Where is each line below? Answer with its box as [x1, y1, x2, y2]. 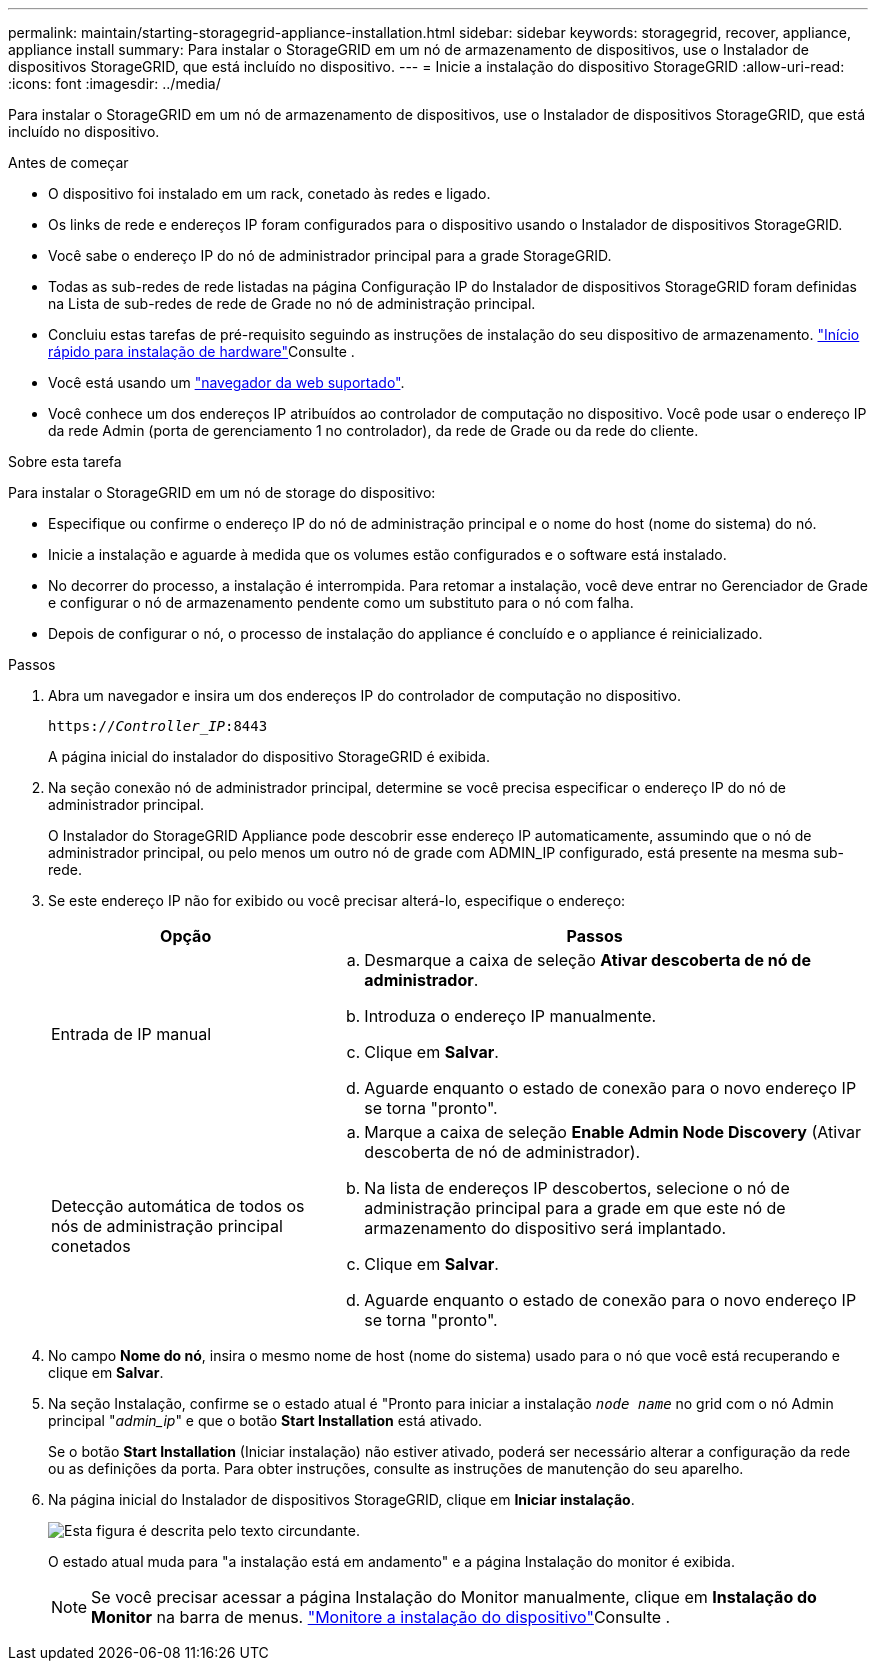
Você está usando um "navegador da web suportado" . [48, 374, 405, 391]
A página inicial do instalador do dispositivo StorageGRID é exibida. [48, 748, 491, 765]
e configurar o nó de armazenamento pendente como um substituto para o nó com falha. [48, 594, 634, 611]
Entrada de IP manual [51, 1024, 212, 1044]
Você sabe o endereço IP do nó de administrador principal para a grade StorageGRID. [48, 247, 612, 264]
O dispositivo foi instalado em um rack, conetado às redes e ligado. [48, 185, 491, 202]
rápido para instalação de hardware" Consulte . [48, 343, 355, 360]
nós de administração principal [51, 1216, 283, 1236]
